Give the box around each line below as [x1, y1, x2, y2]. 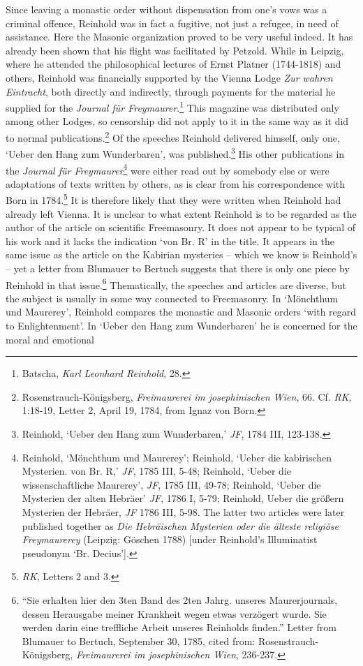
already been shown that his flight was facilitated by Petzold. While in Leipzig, [6, 43, 344, 57]
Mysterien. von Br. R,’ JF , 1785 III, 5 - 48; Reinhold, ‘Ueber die [22, 464, 291, 478]
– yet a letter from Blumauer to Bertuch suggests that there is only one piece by [6, 260, 350, 275]
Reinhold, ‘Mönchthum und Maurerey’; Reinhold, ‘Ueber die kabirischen [22, 450, 332, 464]
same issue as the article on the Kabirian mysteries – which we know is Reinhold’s [6, 247, 357, 262]
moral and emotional [6, 332, 94, 346]
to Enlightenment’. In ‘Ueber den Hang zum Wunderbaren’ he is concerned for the [6, 318, 357, 332]
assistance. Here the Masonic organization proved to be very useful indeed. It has [6, 29, 353, 44]
